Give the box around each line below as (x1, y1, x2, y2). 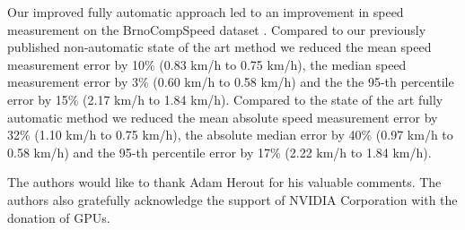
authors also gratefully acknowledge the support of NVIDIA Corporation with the (7, 190, 458, 209)
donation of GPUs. (7, 208, 110, 226)
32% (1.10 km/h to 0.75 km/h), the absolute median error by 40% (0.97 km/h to (7, 125, 453, 144)
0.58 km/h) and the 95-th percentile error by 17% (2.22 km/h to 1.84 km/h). (7, 142, 432, 161)
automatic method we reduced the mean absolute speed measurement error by (7, 107, 438, 126)
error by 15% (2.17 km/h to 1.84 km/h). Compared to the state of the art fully (7, 89, 443, 108)
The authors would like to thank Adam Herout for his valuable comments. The (7, 173, 442, 192)
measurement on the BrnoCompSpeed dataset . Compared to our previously (7, 20, 426, 38)
